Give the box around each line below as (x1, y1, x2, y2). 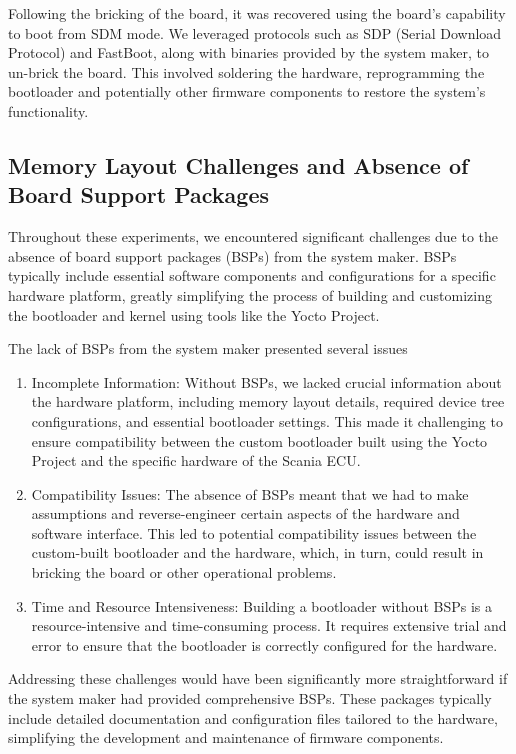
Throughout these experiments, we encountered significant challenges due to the (8, 226, 499, 247)
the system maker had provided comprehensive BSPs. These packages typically (8, 688, 492, 709)
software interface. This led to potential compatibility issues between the (31, 522, 477, 543)
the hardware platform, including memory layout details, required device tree (31, 391, 505, 412)
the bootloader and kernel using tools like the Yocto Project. (8, 304, 380, 325)
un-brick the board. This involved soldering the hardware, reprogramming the (8, 61, 485, 82)
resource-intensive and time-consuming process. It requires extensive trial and (31, 615, 507, 636)
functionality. (8, 100, 89, 121)
